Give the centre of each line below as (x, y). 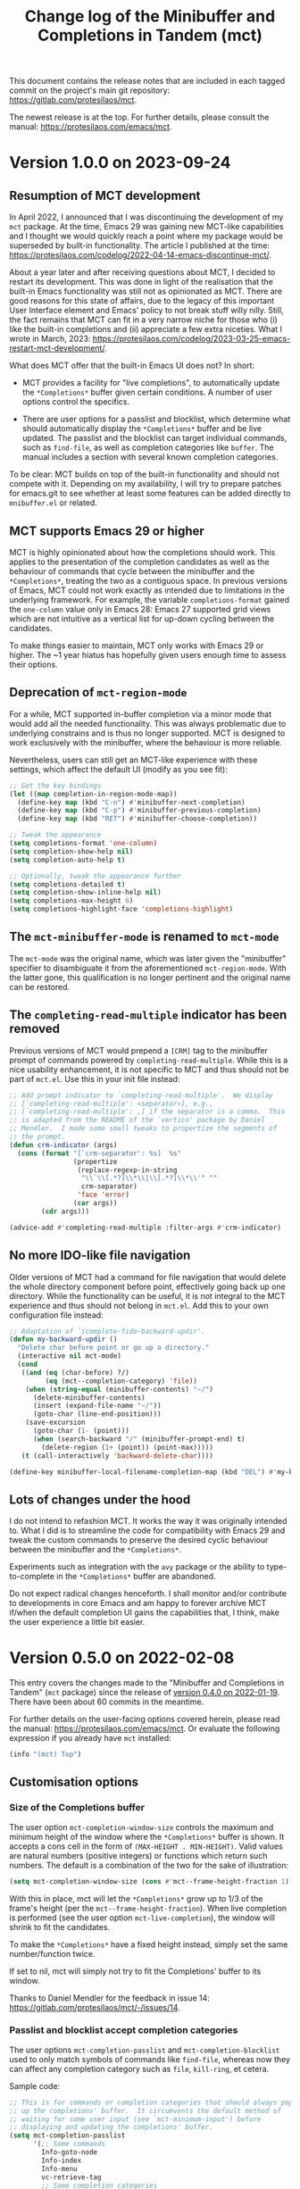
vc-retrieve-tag (71, 2177)
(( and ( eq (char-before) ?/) (75, 1372)
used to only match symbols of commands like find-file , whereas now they (150, 2059)
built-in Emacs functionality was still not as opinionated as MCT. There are (146, 291)
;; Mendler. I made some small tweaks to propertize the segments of (143, 1128)
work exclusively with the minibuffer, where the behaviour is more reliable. (146, 742)
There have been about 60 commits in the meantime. (107, 1702)
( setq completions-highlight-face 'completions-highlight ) (121, 909)
